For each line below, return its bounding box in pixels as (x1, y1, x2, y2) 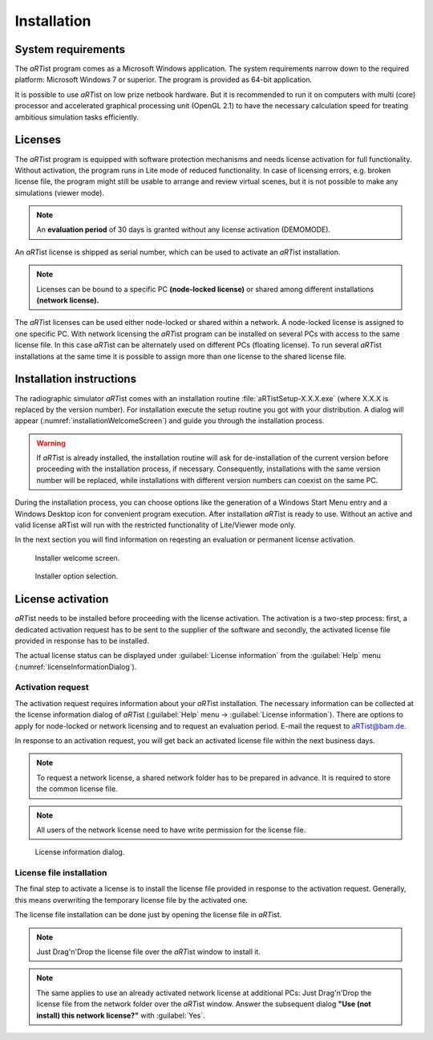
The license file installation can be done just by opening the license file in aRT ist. (14, 910, 282, 920)
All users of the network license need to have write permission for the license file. (36, 825, 306, 835)
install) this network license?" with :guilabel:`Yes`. (36, 1010, 206, 1020)
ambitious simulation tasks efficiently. (14, 112, 140, 122)
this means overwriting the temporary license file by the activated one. (14, 895, 249, 904)
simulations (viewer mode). (14, 188, 104, 197)
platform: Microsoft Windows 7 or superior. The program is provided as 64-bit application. (14, 75, 313, 84)
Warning (36, 438, 66, 448)
